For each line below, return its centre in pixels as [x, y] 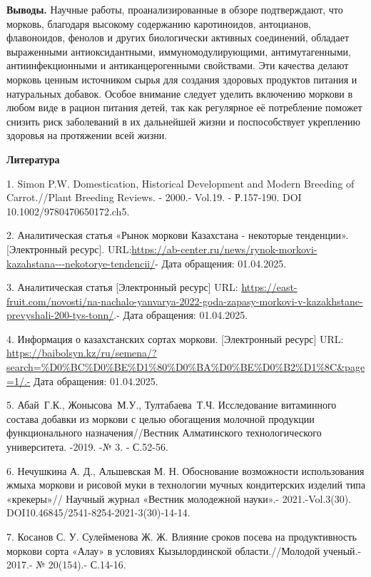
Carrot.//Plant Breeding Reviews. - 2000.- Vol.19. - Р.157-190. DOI [154, 197]
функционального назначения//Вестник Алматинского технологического [164, 433]
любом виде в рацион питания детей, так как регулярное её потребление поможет [184, 107]
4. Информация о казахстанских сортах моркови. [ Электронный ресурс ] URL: [175, 338]
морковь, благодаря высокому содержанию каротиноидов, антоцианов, [159, 23]
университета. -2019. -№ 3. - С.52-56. [87, 447]
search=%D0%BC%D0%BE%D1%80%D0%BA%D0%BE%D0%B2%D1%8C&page [186, 367]
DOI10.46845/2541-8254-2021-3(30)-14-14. [98, 512]
